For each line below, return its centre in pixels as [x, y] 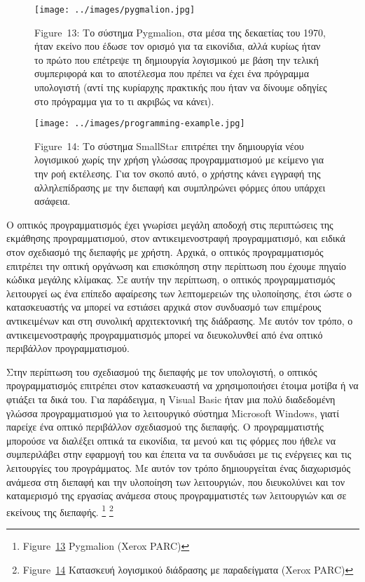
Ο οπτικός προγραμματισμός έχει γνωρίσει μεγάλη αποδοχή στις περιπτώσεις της [170, 224]
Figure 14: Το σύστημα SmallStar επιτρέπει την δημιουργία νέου [169, 145]
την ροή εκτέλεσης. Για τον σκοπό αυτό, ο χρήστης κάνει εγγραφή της [178, 174]
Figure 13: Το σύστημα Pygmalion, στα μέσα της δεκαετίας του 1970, [180, 32]
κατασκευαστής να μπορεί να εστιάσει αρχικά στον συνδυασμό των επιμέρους [164, 307]
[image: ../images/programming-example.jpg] [140, 124]
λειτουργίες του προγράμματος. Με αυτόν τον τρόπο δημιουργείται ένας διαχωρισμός [179, 467]
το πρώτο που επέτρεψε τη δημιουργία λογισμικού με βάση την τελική [177, 59]
